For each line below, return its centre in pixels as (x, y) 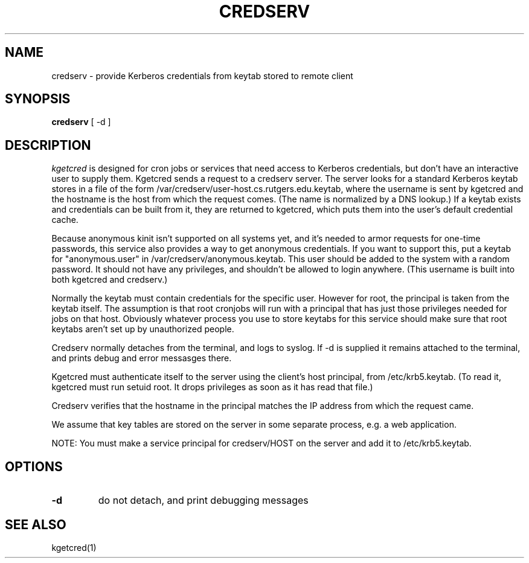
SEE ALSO (36, 524)
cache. (65, 220)
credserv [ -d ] (81, 122)
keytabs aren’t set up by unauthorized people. (143, 329)
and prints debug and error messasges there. (142, 358)
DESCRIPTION (48, 145)
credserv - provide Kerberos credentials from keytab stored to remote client (202, 76)
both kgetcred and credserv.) (110, 280)
